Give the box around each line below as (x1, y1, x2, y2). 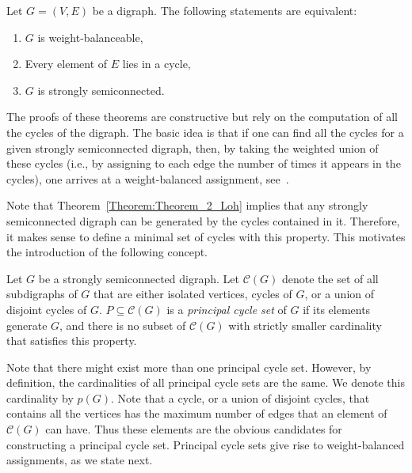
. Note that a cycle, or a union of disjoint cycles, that (111, 389, 370, 406)
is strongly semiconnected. (37, 81, 165, 98)
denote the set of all (281, 270, 379, 286)
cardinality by (6, 389, 74, 406)
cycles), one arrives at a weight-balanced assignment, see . (6, 170, 289, 187)
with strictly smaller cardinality (228, 316, 382, 333)
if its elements (303, 301, 371, 317)
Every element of (25, 55, 108, 72)
